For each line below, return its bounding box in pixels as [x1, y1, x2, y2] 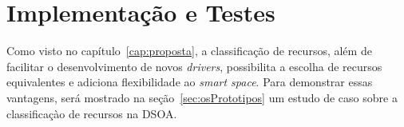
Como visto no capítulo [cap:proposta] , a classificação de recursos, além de [6, 42, 372, 59]
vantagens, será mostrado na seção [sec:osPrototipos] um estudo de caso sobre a [6, 89, 398, 105]
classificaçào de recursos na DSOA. [6, 105, 177, 121]
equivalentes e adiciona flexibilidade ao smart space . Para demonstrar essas [6, 73, 373, 90]
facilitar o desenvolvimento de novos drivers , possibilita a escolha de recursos [6, 58, 382, 74]
